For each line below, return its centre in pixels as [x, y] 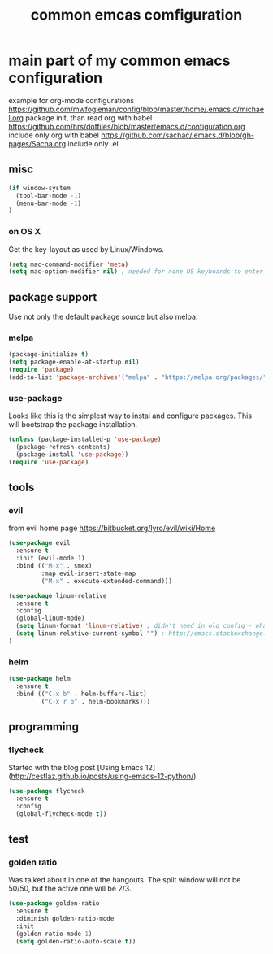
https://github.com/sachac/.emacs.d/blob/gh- [178, 135]
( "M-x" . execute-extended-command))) [107, 581]
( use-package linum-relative [58, 595]
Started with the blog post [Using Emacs [76, 768]
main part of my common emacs [119, 61]
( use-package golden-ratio [54, 904]
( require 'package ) [41, 370]
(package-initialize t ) [49, 355]
